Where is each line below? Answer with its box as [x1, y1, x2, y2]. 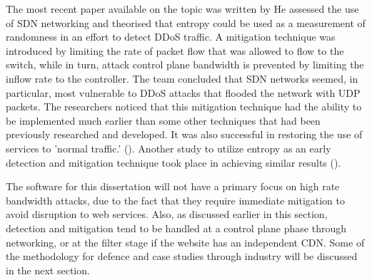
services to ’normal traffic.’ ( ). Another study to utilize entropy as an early [6, 140, 331, 155]
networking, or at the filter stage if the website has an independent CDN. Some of [6, 234, 365, 249]
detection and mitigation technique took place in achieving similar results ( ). [6, 155, 341, 170]
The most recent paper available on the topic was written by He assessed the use [6, 1, 359, 16]
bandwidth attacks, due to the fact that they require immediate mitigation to [6, 192, 346, 207]
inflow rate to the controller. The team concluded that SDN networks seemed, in [6, 71, 358, 85]
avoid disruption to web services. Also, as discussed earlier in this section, [6, 207, 328, 222]
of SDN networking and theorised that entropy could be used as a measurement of [6, 15, 366, 30]
